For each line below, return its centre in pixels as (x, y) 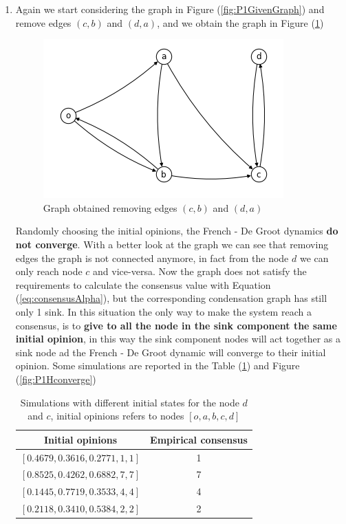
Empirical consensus (199, 439)
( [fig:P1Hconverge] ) (56, 379)
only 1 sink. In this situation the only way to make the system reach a (163, 311)
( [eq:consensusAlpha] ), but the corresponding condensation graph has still (171, 298)
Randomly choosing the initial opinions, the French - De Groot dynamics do (177, 231)
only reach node (49, 271)
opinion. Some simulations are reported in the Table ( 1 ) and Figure (158, 365)
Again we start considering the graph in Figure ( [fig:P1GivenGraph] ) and (170, 9)
